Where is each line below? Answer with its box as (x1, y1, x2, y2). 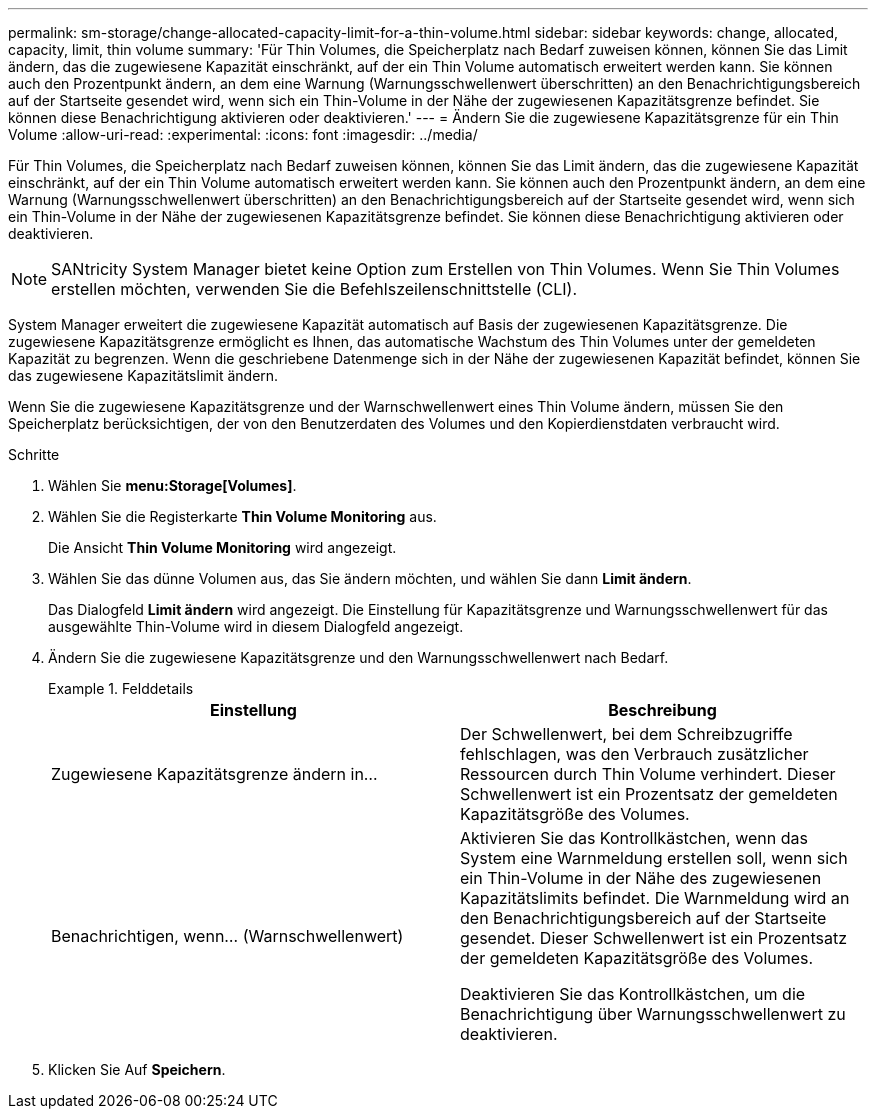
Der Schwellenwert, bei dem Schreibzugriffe (460, 724, 793, 744)
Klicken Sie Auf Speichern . (48, 1061, 226, 1078)
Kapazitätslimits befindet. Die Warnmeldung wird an (460, 888, 850, 908)
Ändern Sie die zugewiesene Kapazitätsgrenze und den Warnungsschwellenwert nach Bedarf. (48, 649, 669, 666)
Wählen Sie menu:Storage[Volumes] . (48, 477, 297, 494)
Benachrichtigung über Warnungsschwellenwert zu (460, 1004, 846, 1024)
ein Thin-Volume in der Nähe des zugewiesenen (460, 868, 822, 888)
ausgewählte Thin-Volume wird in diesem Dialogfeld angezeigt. (48, 618, 464, 635)
